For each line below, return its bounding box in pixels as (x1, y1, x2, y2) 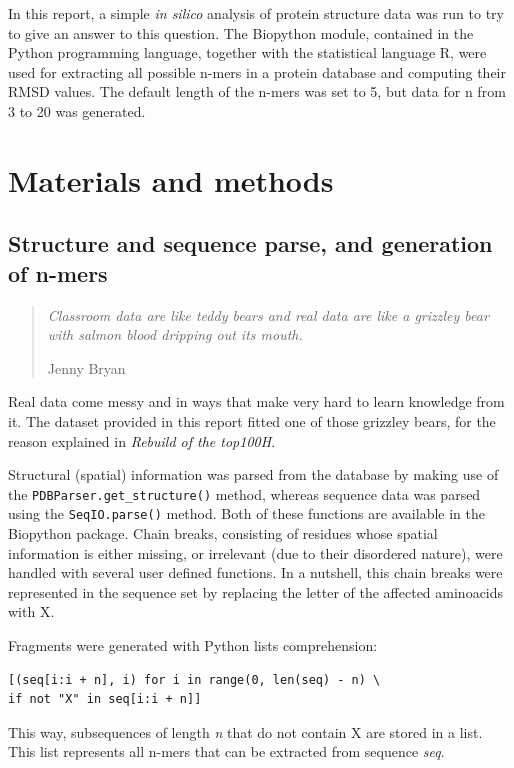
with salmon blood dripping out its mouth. (47, 324, 303, 345)
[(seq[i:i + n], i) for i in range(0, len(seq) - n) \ (8, 672, 381, 687)
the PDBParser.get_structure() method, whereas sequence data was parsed (8, 483, 481, 504)
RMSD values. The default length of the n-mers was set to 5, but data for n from (8, 81, 506, 102)
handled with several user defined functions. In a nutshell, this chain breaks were (8, 562, 503, 583)
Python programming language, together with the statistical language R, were (8, 42, 487, 63)
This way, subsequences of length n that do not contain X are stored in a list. (8, 721, 483, 742)
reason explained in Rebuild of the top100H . (8, 430, 276, 451)
